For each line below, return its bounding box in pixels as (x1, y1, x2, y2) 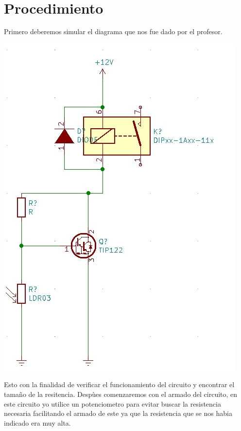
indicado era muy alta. (4, 417, 71, 428)
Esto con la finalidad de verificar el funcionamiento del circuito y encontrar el (4, 379, 235, 390)
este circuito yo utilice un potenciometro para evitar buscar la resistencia (4, 398, 221, 409)
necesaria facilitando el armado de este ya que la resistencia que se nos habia (4, 408, 232, 418)
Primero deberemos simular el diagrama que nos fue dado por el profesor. (4, 26, 223, 37)
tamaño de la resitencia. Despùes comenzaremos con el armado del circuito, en (4, 389, 238, 399)
